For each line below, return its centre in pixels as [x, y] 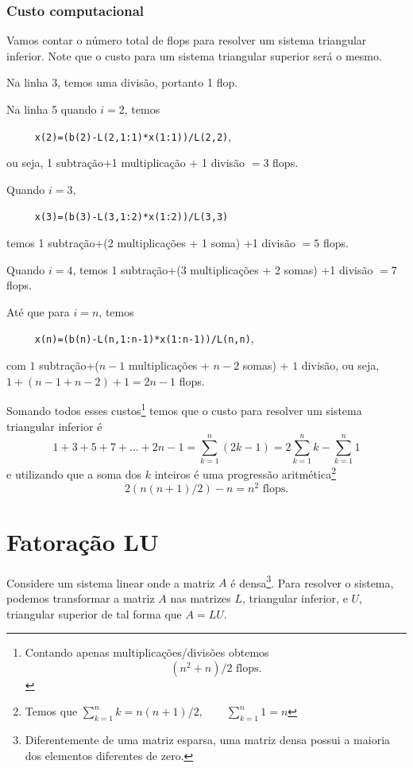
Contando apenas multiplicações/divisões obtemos [147, 652]
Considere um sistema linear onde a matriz [111, 582]
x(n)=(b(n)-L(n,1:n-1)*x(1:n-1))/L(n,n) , [144, 338]
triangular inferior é [54, 426]
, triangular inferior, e [295, 597]
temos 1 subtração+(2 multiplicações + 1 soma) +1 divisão [151, 243]
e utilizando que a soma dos [74, 473]
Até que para [38, 311]
